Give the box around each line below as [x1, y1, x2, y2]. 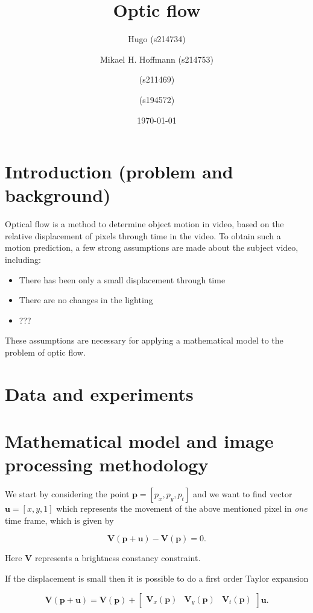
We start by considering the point [5, 488, 130, 500]
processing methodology [5, 452, 209, 477]
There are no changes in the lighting [19, 294, 153, 306]
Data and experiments [5, 381, 194, 406]
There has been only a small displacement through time [19, 273, 226, 286]
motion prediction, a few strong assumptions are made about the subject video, [5, 241, 299, 254]
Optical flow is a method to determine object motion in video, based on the [5, 218, 284, 230]
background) [5, 183, 111, 207]
